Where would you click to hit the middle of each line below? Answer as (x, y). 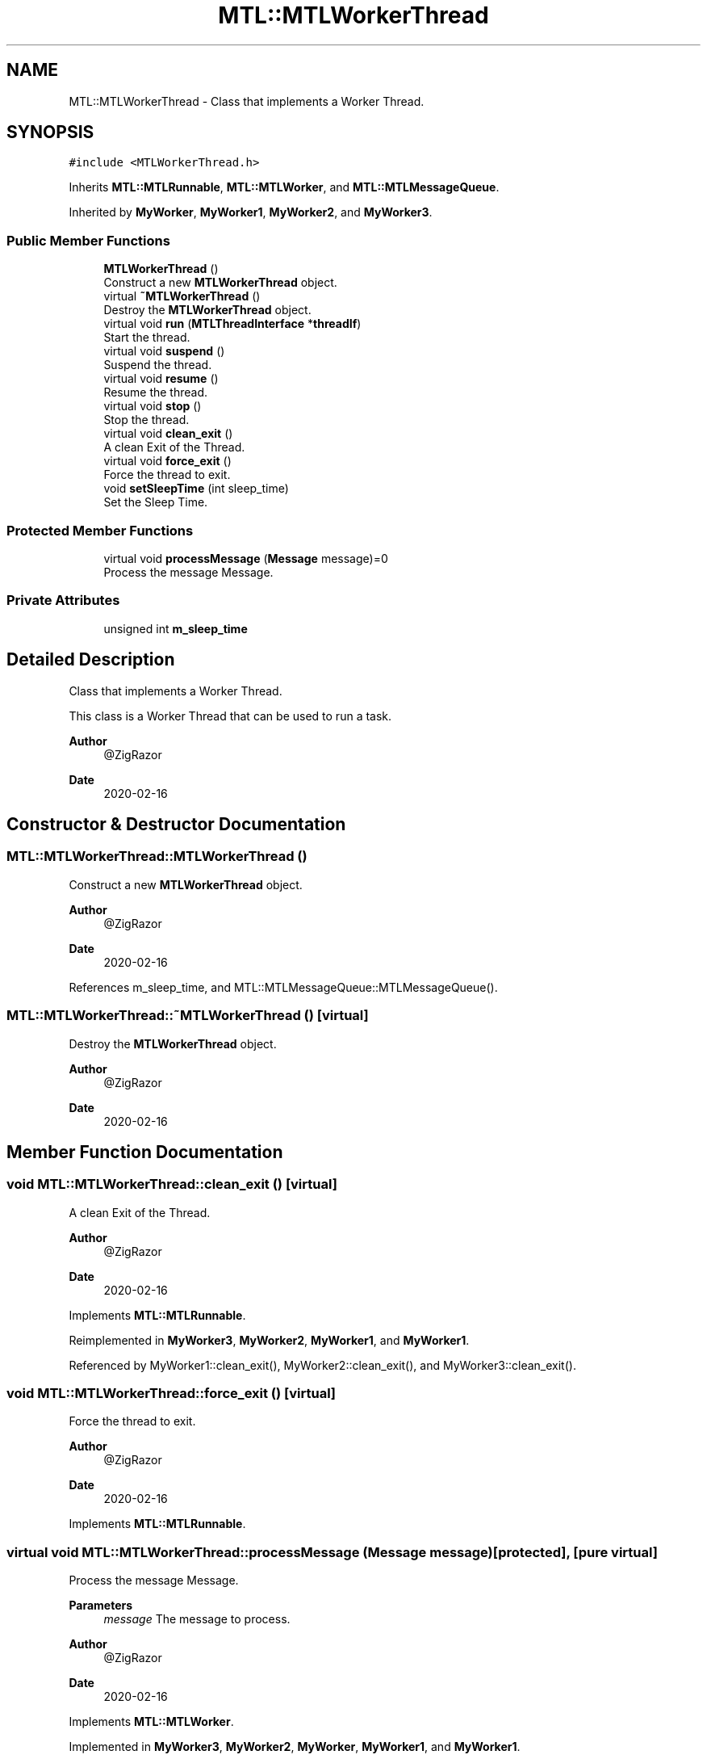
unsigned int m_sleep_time (176, 628)
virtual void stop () (153, 406)
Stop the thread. (146, 420)
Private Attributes (63, 600)
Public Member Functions (88, 240)
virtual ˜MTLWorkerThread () (182, 296)
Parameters (101, 1606)
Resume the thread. (156, 393)
